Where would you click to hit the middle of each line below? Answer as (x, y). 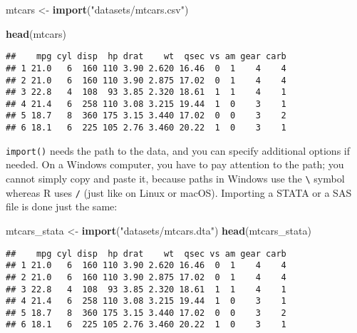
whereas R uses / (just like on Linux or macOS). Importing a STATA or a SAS (179, 192)
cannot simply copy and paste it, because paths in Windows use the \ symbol (175, 179)
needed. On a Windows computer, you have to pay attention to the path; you (175, 164)
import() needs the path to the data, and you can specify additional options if (178, 150)
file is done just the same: (62, 206)
